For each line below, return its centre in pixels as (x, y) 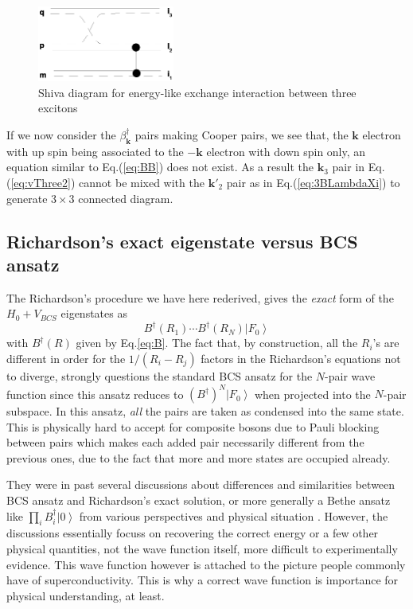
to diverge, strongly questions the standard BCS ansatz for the (160, 375)
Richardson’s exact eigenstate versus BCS (182, 241)
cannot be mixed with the (142, 182)
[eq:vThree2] (41, 182)
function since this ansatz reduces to (95, 394)
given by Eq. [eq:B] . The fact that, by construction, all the (217, 343)
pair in (349, 167)
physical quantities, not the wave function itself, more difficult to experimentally (202, 549)
